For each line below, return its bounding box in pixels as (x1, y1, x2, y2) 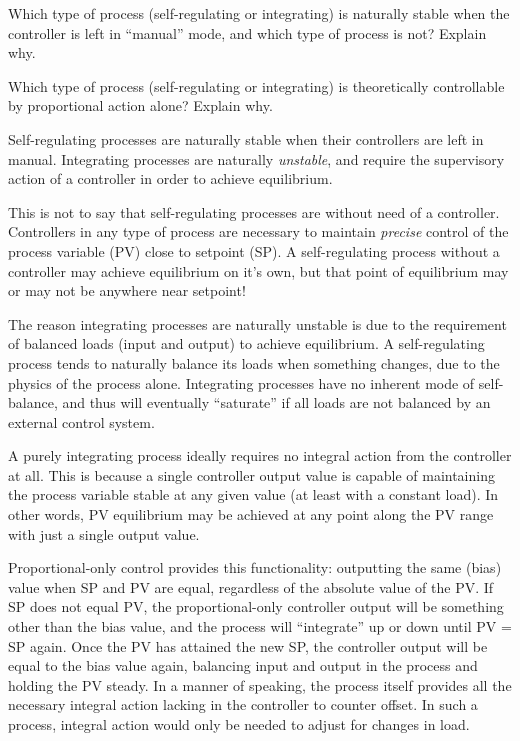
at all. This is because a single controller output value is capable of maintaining (8, 464, 495, 485)
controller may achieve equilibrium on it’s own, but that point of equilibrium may (8, 260, 509, 281)
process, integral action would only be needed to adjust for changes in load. (8, 714, 470, 734)
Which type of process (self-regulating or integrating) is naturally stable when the (8, 3, 510, 23)
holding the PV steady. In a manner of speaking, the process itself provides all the (8, 674, 512, 695)
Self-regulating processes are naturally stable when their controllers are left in (8, 128, 484, 149)
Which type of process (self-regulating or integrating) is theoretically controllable (8, 75, 505, 96)
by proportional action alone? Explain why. (8, 95, 273, 116)
